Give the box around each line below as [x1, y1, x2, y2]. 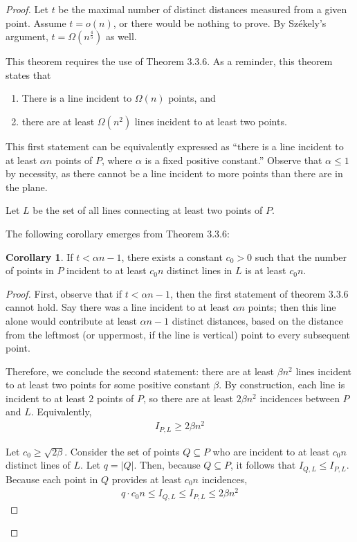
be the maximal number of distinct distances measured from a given [58, 2, 347, 16]
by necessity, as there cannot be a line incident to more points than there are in [6, 166, 343, 181]
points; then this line [248, 300, 336, 314]
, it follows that [230, 458, 296, 472]
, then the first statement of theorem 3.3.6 [170, 286, 349, 300]
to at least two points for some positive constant [6, 377, 210, 392]
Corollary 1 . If [6, 249, 73, 264]
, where [101, 152, 133, 167]
